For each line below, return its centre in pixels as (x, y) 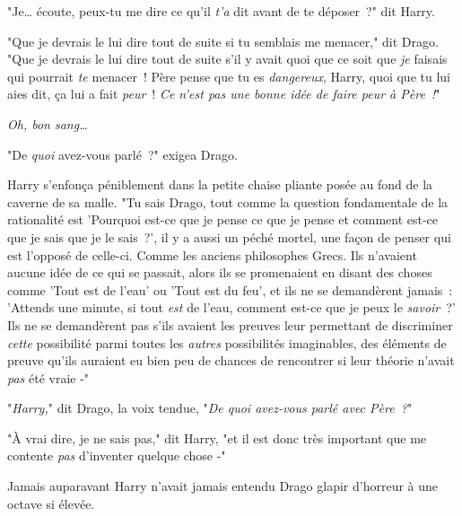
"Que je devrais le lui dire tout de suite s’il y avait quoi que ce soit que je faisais (227, 59)
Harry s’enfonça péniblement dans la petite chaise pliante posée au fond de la (220, 184)
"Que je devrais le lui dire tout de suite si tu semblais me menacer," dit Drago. (223, 41)
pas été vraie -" (48, 377)
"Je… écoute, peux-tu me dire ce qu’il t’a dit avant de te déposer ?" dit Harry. (221, 11)
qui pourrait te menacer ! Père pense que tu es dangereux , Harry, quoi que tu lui (229, 76)
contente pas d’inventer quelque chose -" (117, 455)
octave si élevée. (51, 503)
